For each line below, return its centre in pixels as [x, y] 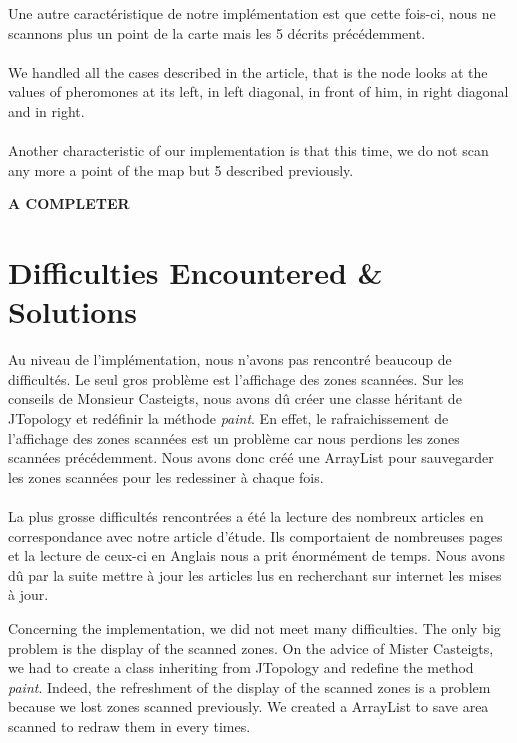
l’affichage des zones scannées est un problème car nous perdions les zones [234, 437]
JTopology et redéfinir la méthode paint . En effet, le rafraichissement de [228, 418]
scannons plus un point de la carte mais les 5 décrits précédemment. [217, 32]
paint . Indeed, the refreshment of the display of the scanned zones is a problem [249, 686]
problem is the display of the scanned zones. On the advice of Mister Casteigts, [251, 647]
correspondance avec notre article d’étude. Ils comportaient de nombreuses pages [255, 535]
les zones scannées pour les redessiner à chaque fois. [166, 476]
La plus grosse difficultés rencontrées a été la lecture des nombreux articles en [246, 516]
